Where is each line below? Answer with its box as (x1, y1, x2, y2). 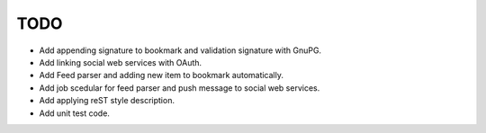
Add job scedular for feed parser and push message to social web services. (39, 82, 320, 93)
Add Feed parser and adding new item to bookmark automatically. (39, 70, 283, 81)
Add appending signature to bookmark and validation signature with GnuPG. (39, 45, 322, 56)
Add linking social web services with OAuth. (39, 57, 202, 67)
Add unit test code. (39, 108, 110, 119)
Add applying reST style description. (39, 95, 175, 106)
